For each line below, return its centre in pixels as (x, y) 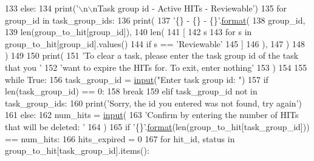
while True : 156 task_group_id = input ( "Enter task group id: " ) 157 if (137, 79)
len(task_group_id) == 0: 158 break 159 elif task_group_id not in (131, 91)
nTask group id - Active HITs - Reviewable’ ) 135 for (190, 8)
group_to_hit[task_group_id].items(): (77, 150)
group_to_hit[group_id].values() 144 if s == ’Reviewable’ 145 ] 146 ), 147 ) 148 (155, 43)
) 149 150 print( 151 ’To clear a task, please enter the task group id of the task (152, 55)
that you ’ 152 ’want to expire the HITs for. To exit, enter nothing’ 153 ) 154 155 (156, 67)
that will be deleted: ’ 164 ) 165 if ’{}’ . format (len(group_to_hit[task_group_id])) (157, 126)
